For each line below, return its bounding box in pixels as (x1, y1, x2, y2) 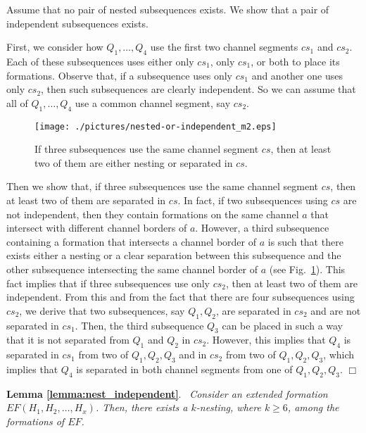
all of (6, 95, 28, 110)
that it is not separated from (6, 332, 130, 347)
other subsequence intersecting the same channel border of (6, 261, 258, 276)
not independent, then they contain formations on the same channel (6, 206, 299, 221)
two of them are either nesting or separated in (34, 155, 233, 170)
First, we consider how (6, 39, 103, 54)
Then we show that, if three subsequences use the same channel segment (6, 179, 319, 194)
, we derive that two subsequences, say (19, 303, 185, 318)
